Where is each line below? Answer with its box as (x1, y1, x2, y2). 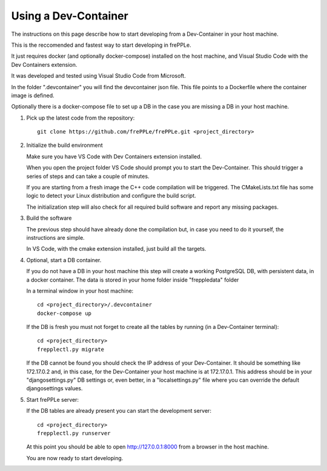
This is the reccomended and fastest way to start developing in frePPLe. (11, 41, 191, 49)
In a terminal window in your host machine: (26, 287, 134, 294)
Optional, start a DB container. (26, 256, 102, 263)
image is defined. (11, 92, 54, 99)
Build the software (26, 214, 72, 222)
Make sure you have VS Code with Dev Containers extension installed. (26, 152, 202, 160)
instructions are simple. (26, 234, 85, 241)
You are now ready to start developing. (26, 454, 124, 461)
